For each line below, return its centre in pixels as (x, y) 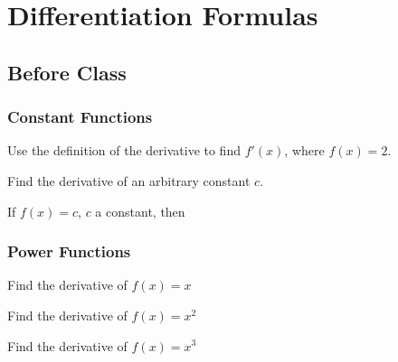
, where (304, 150)
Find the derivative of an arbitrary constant (129, 180)
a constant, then (140, 211)
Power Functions (69, 251)
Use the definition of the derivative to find (124, 150)
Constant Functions (80, 117)
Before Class (67, 72)
